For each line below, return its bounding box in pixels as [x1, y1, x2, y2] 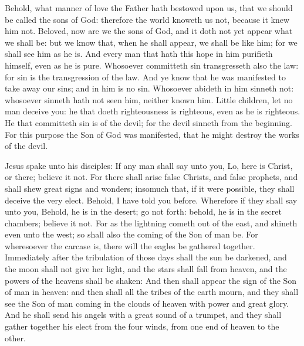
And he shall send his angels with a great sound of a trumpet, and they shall [5, 308, 282, 321]
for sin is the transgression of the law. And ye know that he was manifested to [5, 70, 286, 83]
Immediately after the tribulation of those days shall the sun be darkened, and [5, 251, 287, 263]
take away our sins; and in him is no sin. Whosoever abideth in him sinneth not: [5, 82, 294, 94]
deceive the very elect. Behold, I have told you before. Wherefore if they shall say [5, 194, 298, 206]
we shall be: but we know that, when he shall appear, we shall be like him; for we [5, 36, 298, 48]
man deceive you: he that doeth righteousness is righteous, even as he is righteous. [5, 105, 300, 117]
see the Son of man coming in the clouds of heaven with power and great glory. [5, 297, 289, 309]
